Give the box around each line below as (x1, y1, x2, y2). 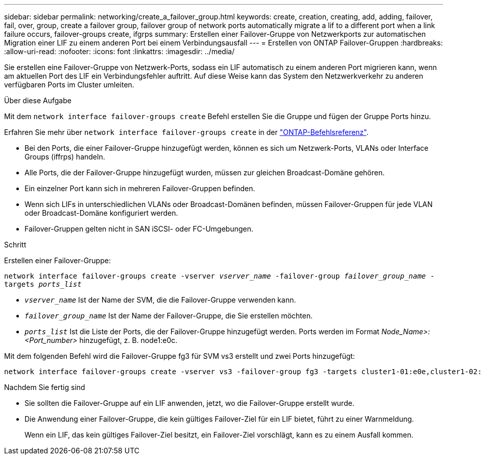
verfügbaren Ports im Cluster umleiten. (4, 80, 134, 89)
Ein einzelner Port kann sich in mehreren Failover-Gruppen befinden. (25, 184, 255, 193)
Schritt (4, 240, 27, 249)
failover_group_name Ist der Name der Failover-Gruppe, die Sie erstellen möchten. (25, 311, 313, 320)
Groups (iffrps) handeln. (25, 152, 105, 161)
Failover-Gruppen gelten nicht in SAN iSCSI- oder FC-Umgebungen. (25, 224, 254, 233)
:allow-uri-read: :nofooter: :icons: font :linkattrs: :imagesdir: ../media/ (4, 47, 235, 56)
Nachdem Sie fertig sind (4, 383, 85, 392)
